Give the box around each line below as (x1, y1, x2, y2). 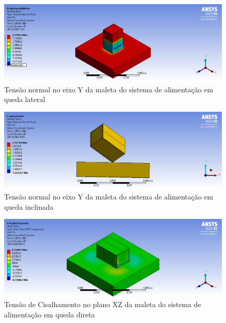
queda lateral (4, 94, 45, 105)
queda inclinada (4, 201, 54, 212)
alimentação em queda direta (4, 309, 95, 319)
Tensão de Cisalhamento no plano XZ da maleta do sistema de (4, 299, 201, 310)
